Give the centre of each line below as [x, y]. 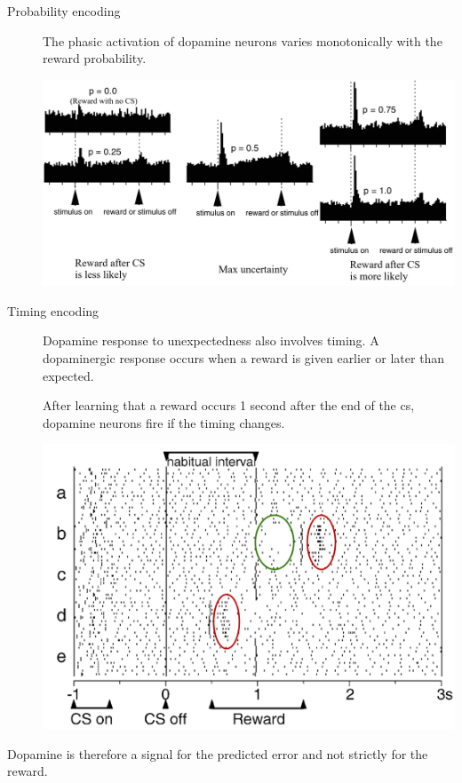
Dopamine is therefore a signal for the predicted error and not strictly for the [218, 753]
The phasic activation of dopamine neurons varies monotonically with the [243, 40]
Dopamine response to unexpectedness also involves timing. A [211, 340]
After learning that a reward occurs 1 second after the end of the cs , [229, 405]
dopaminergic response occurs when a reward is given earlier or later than [244, 358]
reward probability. [95, 58]
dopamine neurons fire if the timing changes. [164, 422]
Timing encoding [53, 310]
